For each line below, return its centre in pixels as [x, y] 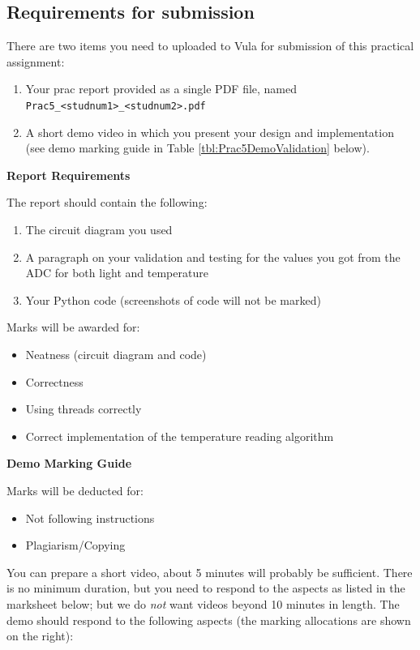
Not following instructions [90, 517]
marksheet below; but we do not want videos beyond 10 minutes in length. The [203, 603]
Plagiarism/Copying [75, 545]
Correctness [54, 381]
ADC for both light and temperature [117, 273]
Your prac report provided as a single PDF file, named [161, 89]
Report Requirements [69, 175]
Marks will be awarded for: [73, 327]
